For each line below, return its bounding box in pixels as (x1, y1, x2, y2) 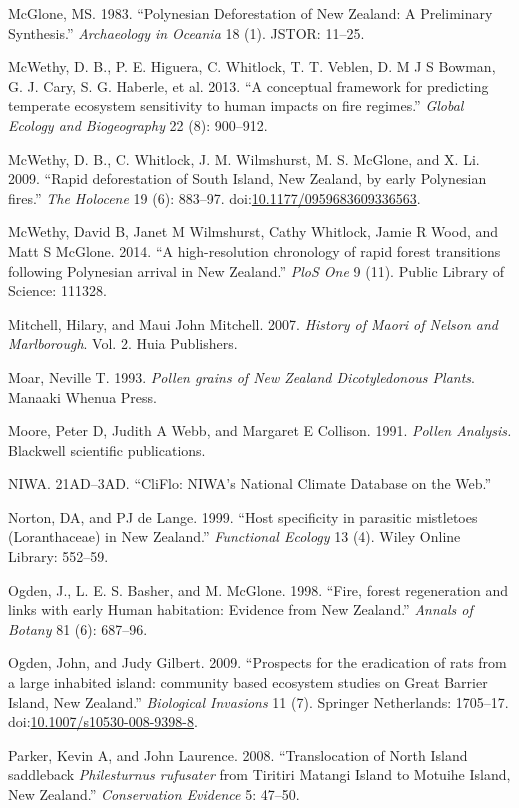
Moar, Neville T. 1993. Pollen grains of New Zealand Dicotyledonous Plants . (8, 366, 475, 387)
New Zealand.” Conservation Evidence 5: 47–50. (8, 784, 300, 804)
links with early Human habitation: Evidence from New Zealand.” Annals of (8, 599, 473, 620)
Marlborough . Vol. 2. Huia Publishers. (8, 333, 238, 354)
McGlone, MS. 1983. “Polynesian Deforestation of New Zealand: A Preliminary (8, 3, 493, 23)
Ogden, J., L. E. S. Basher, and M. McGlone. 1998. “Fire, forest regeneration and (8, 579, 509, 600)
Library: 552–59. (8, 546, 109, 567)
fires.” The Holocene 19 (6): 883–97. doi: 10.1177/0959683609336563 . (8, 187, 421, 208)
